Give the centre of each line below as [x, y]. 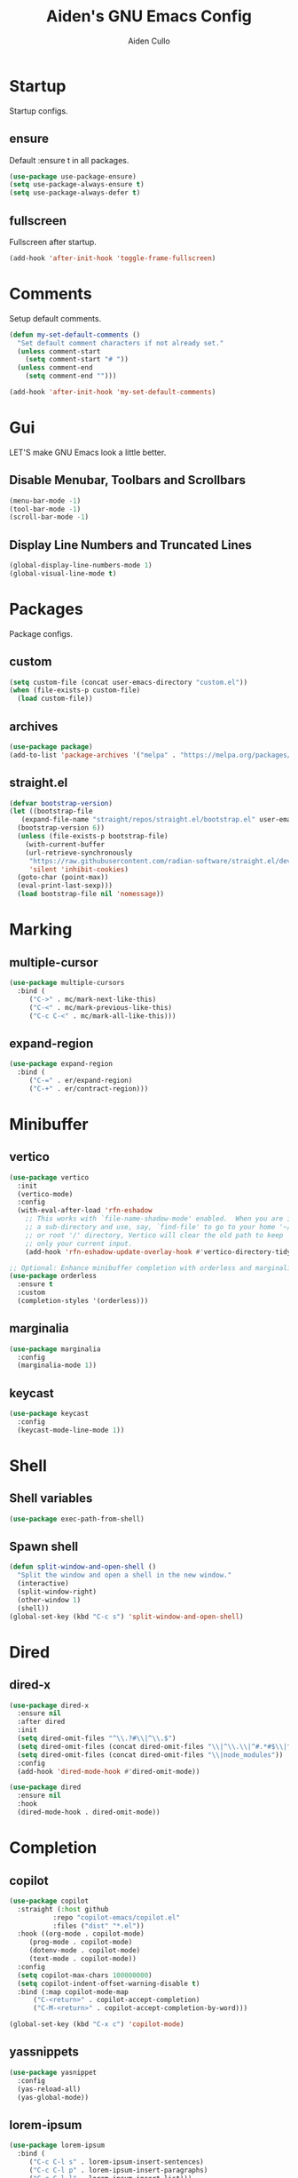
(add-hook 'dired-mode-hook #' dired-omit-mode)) [109, 1771]
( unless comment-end [55, 368]
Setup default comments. [55, 318]
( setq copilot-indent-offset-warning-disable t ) [109, 1983]
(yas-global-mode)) [53, 2097]
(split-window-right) [57, 1592]
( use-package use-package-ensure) [73, 176]
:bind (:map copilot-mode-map [73, 1991]
